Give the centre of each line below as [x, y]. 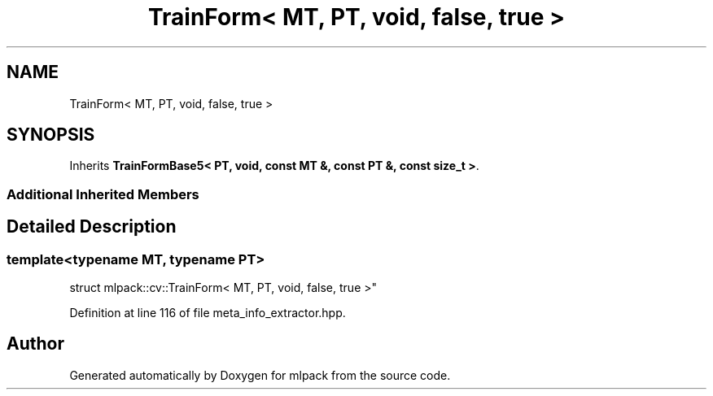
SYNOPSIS [51, 135]
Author [35, 344]
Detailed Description [92, 227]
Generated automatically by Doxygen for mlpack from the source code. [260, 375]
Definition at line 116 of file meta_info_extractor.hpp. [208, 313]
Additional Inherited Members [103, 194]
